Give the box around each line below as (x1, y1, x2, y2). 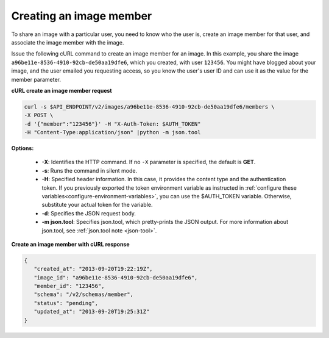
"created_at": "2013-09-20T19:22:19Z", (34, 265, 153, 273)
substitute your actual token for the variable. (41, 201, 153, 209)
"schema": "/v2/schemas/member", (34, 291, 134, 298)
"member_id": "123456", (34, 282, 105, 290)
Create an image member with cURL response (11, 240, 130, 248)
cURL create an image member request (11, 87, 112, 94)
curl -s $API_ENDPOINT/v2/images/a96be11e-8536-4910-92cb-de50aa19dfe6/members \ (24, 103, 275, 110)
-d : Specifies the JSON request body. (41, 209, 136, 217)
